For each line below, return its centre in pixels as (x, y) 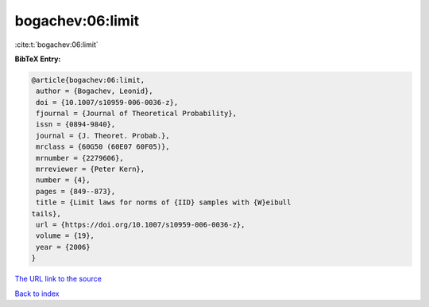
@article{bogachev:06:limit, (88, 80)
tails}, (46, 214)
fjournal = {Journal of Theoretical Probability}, (137, 114)
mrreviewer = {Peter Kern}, (91, 169)
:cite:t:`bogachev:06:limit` (56, 45)
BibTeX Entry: (38, 59)
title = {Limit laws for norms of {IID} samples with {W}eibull (164, 202)
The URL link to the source (58, 279)
